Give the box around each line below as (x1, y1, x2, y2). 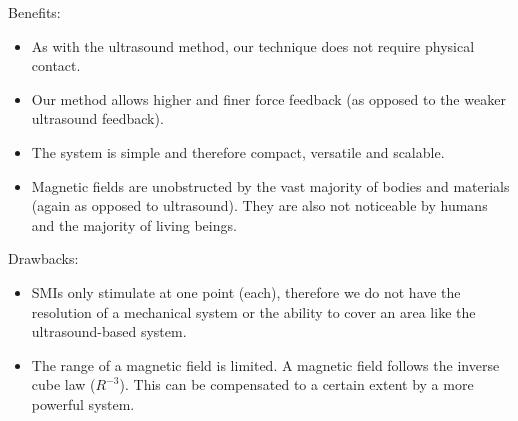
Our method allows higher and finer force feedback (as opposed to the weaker (31, 88, 506, 109)
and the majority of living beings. (31, 214, 237, 235)
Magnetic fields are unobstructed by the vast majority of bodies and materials (31, 175, 510, 196)
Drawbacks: (8, 248, 79, 269)
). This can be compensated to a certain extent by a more (119, 374, 474, 395)
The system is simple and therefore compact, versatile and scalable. (31, 141, 445, 162)
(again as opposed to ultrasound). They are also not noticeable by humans (31, 195, 488, 216)
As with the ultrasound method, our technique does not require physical (31, 35, 475, 56)
